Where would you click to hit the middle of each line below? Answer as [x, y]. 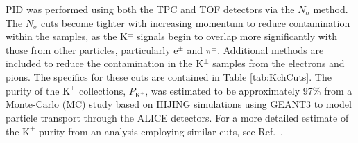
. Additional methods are [271, 49]
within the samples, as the [61, 36]
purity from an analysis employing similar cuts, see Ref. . [161, 131]
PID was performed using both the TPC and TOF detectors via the [150, 9]
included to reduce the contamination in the [99, 63]
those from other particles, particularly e [92, 49]
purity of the [33, 90]
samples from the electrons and [279, 63]
